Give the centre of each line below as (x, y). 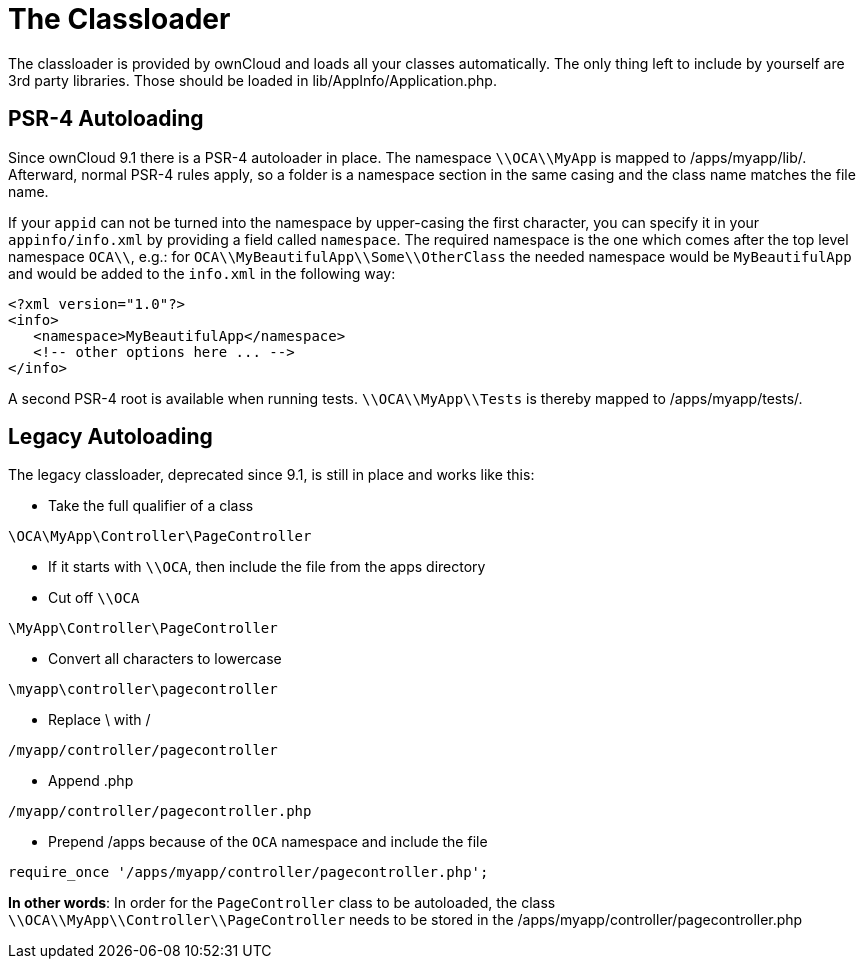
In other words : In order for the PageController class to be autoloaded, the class (282, 903)
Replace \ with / (99, 720)
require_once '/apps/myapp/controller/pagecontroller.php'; (248, 872)
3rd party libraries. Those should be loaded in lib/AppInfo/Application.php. (252, 80)
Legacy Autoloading (110, 437)
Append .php (91, 781)
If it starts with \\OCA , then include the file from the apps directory (267, 567)
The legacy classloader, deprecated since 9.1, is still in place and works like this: (271, 475)
